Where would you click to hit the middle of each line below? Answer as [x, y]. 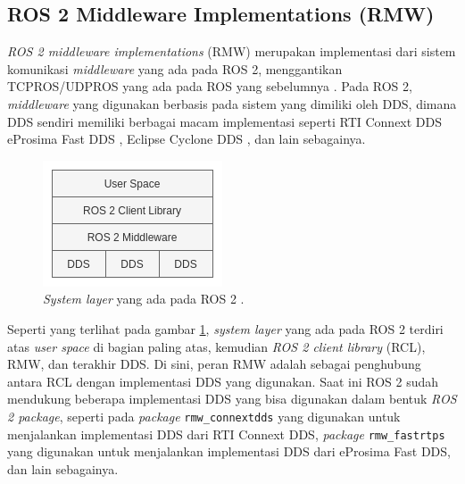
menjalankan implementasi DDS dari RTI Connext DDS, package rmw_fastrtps [226, 434]
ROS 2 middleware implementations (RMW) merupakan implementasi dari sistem [232, 51]
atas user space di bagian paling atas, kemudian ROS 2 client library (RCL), [216, 346]
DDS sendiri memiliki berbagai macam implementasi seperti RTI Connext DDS [225, 121]
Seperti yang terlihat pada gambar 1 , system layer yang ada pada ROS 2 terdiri [225, 328]
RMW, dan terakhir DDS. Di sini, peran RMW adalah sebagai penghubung [214, 364]
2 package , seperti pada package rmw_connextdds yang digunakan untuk [204, 416]
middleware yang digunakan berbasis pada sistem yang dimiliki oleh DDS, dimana [232, 103]
